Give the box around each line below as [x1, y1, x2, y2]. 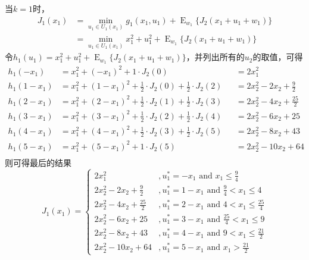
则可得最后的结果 [5, 156, 71, 168]
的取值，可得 [252, 51, 303, 63]
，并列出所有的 [186, 51, 245, 63]
